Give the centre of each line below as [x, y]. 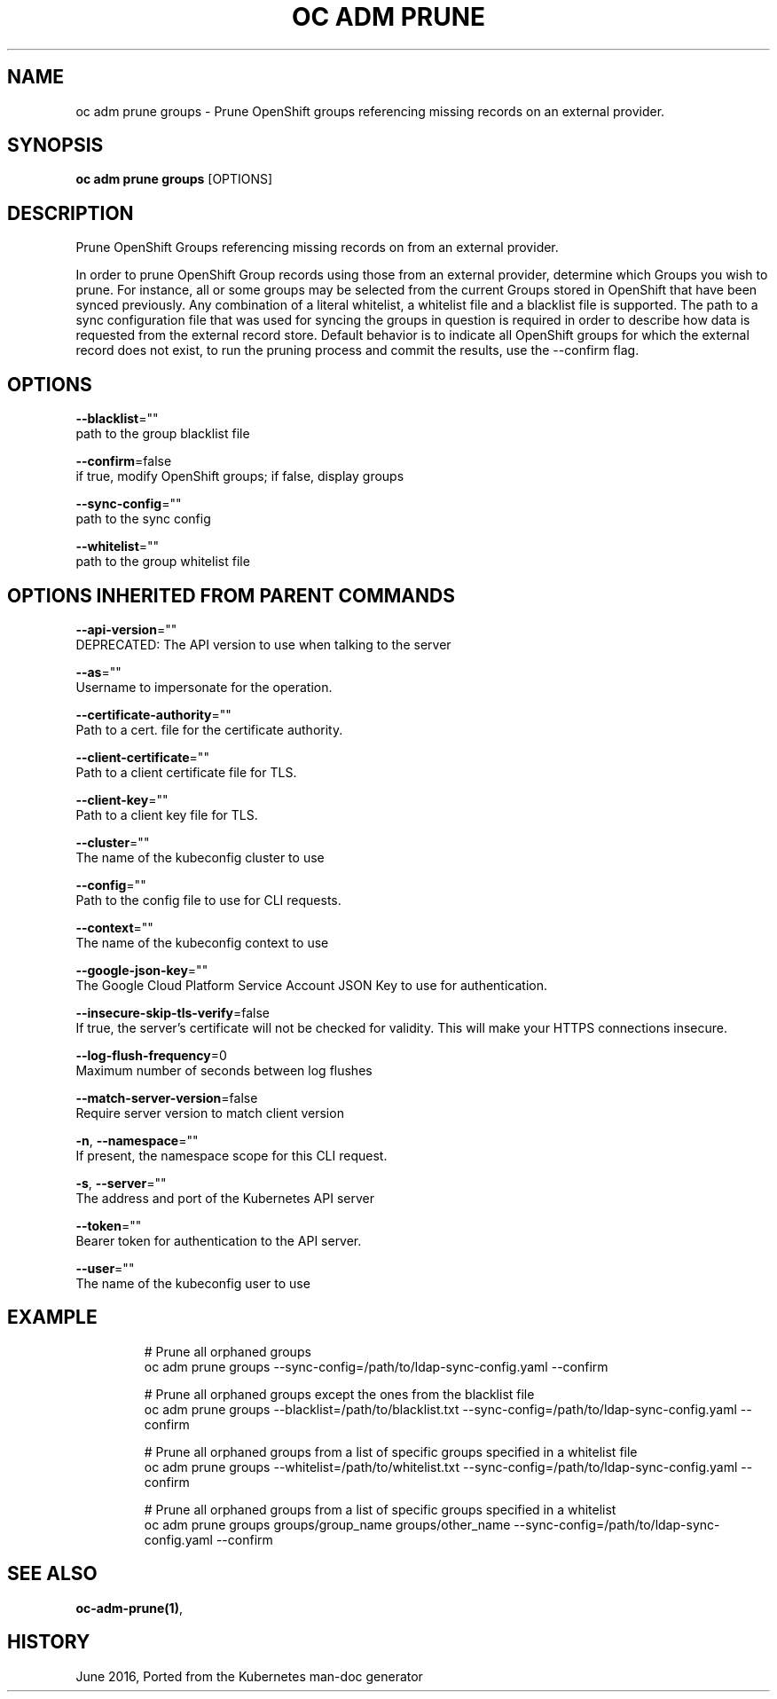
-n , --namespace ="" [137, 1140]
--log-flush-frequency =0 [151, 1055]
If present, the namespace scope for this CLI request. [232, 1155]
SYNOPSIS [55, 146]
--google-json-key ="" [142, 970]
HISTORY [49, 1642]
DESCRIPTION [71, 213]
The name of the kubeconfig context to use [202, 942]
